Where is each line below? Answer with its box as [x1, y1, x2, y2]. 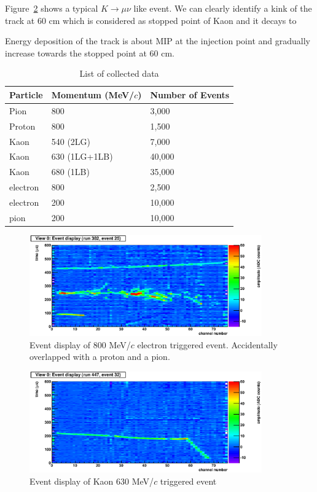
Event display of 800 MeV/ [29, 338, 131, 351]
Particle [9, 88, 43, 101]
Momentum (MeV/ [51, 88, 135, 101]
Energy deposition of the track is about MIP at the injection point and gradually [5, 34, 310, 47]
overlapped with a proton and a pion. [29, 350, 170, 363]
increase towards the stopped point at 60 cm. [5, 46, 175, 59]
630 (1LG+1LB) [51, 150, 113, 163]
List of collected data [79, 67, 159, 80]
